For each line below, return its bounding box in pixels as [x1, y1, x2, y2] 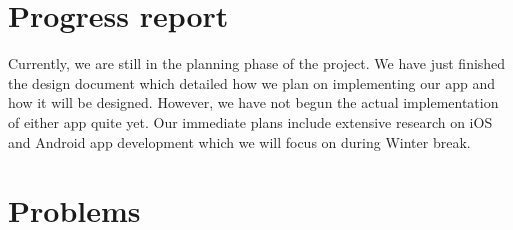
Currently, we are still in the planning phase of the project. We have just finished [8, 53, 506, 74]
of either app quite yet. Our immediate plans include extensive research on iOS [8, 111, 493, 132]
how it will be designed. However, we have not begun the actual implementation [8, 92, 499, 113]
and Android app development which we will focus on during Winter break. [8, 131, 471, 152]
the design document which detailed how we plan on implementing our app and [8, 72, 496, 93]
